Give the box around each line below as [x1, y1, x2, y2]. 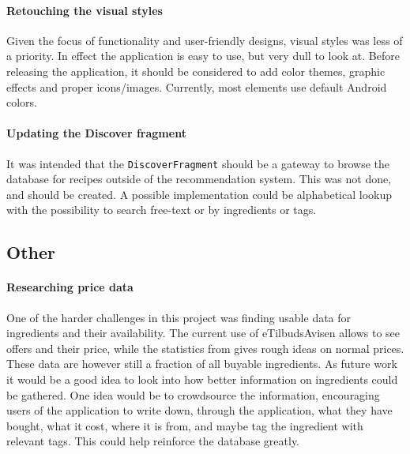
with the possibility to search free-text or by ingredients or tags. [6, 201, 317, 218]
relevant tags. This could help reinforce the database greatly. [6, 433, 299, 449]
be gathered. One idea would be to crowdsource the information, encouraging [6, 386, 380, 403]
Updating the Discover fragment [6, 125, 186, 141]
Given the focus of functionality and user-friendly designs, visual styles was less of [6, 32, 403, 48]
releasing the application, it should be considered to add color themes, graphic [6, 62, 386, 79]
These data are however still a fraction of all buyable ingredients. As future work [6, 355, 397, 372]
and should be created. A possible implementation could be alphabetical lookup [6, 186, 392, 202]
